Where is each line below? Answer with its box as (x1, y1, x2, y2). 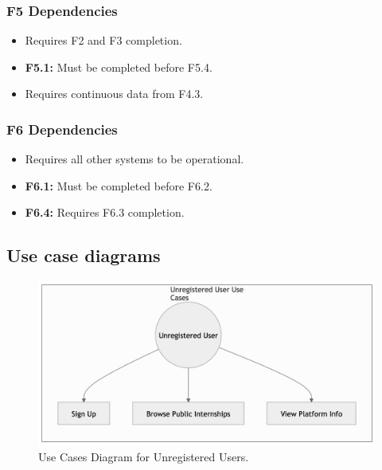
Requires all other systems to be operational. (25, 151, 244, 167)
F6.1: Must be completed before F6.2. (25, 177, 212, 194)
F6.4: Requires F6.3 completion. (25, 204, 185, 221)
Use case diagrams (6, 243, 161, 268)
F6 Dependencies (6, 119, 118, 139)
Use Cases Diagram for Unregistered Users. (38, 448, 249, 464)
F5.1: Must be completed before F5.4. (25, 58, 212, 75)
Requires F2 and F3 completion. (25, 32, 182, 49)
